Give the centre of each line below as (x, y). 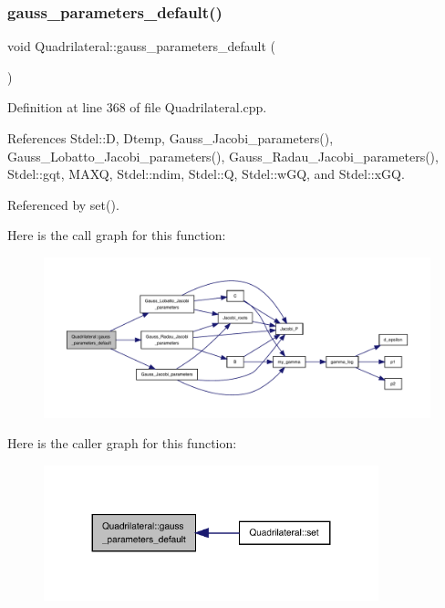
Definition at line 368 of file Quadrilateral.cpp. (137, 107)
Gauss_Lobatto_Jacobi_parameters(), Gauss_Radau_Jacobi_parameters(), (223, 156)
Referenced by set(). (63, 204)
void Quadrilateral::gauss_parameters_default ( (142, 46)
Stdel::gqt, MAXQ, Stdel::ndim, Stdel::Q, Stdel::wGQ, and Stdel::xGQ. (206, 174)
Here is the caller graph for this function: (122, 443)
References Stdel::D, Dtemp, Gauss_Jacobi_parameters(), (171, 138)
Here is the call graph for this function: (117, 235)
